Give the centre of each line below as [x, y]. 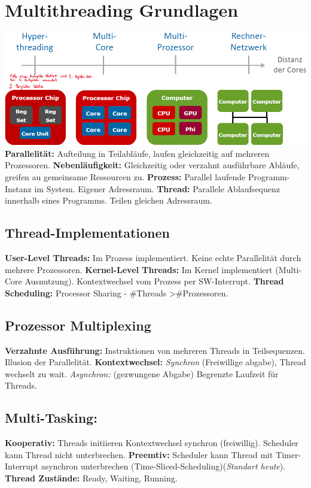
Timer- [289, 454]
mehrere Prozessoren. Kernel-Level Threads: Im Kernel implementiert [139, 269]
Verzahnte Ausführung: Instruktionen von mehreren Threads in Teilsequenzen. [155, 350]
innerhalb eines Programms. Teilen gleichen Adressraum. [109, 200]
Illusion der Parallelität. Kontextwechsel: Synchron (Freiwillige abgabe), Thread [155, 362]
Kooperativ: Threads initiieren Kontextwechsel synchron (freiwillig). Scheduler [152, 443]
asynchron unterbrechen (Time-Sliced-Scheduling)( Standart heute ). [163, 466]
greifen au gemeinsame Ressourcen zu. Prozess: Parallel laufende [125, 176]
